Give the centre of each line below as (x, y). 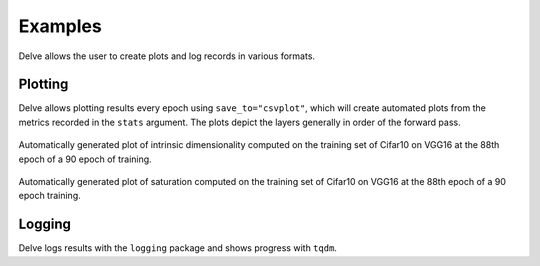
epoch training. (49, 196)
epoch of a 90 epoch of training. (85, 159)
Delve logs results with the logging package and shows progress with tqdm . (177, 248)
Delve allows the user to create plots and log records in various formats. (166, 56)
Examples (60, 26)
